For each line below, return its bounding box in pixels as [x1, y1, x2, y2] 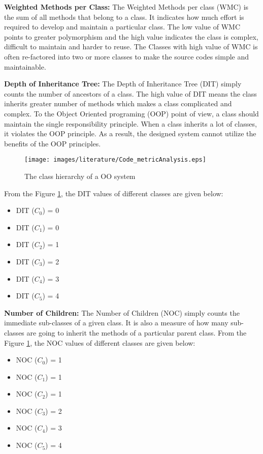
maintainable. [4, 61, 46, 72]
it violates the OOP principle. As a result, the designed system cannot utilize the [4, 128, 256, 139]
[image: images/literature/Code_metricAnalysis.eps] [24, 156, 206, 164]
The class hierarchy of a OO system [24, 170, 136, 181]
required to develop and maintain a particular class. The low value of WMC [4, 21, 241, 32]
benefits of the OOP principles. [4, 138, 101, 148]
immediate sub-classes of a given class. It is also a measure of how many [4, 317, 228, 328]
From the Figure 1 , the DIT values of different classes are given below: [4, 188, 223, 198]
